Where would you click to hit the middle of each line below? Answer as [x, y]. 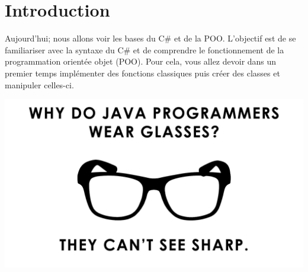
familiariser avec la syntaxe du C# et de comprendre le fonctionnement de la [145, 49]
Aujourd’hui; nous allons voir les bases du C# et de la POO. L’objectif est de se [150, 38]
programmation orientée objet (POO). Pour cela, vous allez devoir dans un [141, 61]
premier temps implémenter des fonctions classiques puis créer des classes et [142, 73]
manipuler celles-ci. [39, 84]
